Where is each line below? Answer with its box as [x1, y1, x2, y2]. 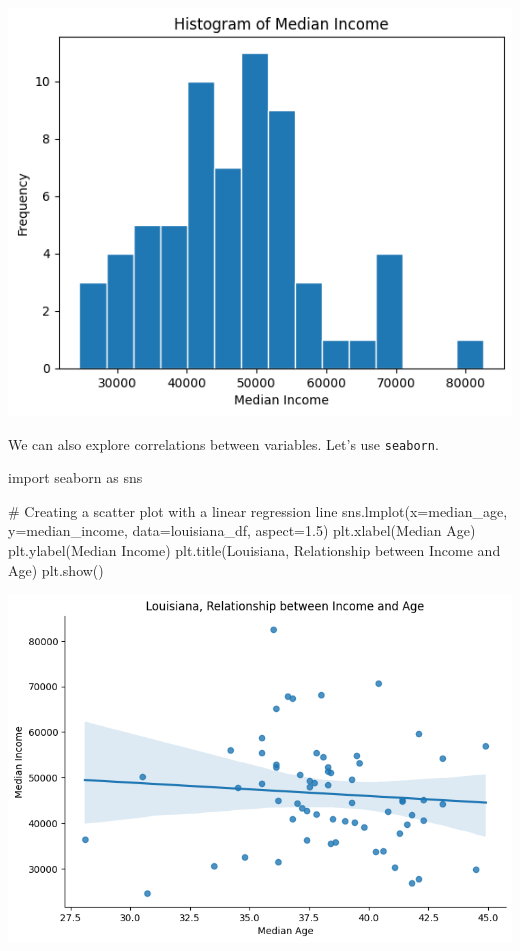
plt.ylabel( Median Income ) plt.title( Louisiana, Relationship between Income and [8, 540, 501, 561]
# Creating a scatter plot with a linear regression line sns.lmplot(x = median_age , [8, 500, 508, 521]
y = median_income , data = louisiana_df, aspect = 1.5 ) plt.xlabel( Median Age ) [8, 520, 476, 541]
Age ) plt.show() [8, 559, 104, 580]
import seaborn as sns [8, 467, 143, 488]
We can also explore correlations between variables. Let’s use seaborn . [8, 433, 439, 454]
